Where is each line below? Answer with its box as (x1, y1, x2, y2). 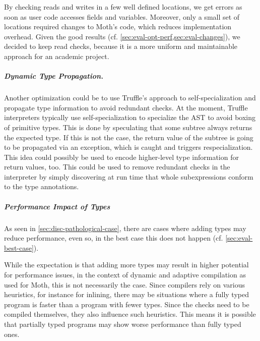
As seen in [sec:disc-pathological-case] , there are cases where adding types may (4, 222, 246, 233)
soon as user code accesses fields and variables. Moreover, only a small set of (4, 11, 240, 22)
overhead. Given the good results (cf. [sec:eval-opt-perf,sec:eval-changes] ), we (4, 31, 240, 41)
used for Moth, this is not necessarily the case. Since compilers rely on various (4, 279, 245, 290)
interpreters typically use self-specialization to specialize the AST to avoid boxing (4, 112, 256, 123)
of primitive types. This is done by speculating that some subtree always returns (4, 122, 252, 132)
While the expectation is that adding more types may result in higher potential (4, 259, 249, 270)
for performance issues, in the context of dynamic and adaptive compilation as (4, 269, 246, 279)
